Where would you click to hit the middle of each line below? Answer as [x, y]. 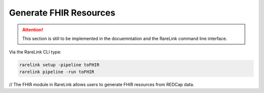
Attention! [33, 30]
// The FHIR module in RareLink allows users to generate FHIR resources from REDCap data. [102, 84]
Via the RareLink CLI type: [35, 52]
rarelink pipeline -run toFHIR [57, 72]
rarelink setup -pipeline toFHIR [59, 65]
